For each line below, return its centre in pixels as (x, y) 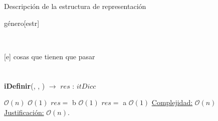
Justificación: (24, 112)
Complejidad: (172, 102)
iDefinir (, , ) (25, 85)
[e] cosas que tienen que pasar (50, 56)
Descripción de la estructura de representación (75, 6)
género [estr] (22, 23)
